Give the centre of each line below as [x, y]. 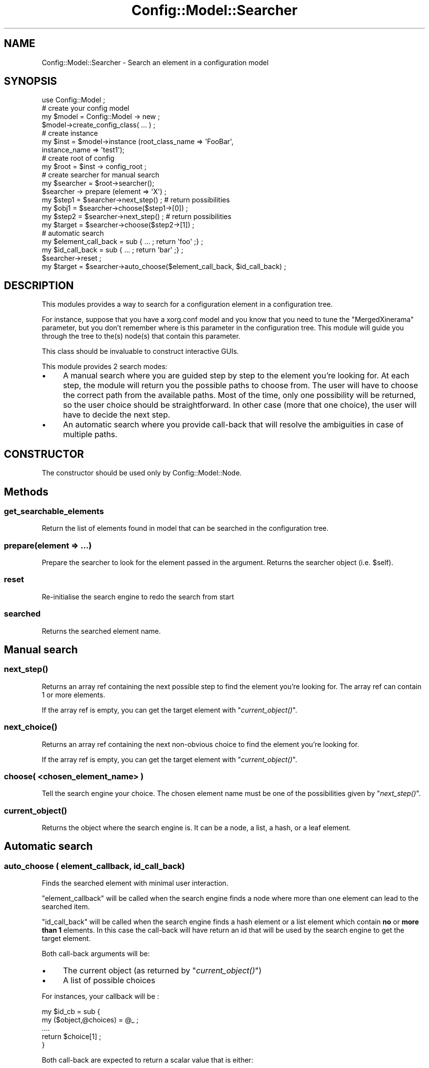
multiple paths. [90, 435]
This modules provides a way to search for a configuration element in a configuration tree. [187, 304]
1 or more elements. [73, 695]
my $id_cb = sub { [71, 1012]
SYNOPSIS [31, 81]
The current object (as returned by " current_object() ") [162, 971]
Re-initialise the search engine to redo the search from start [138, 596]
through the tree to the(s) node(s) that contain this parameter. [141, 336]
